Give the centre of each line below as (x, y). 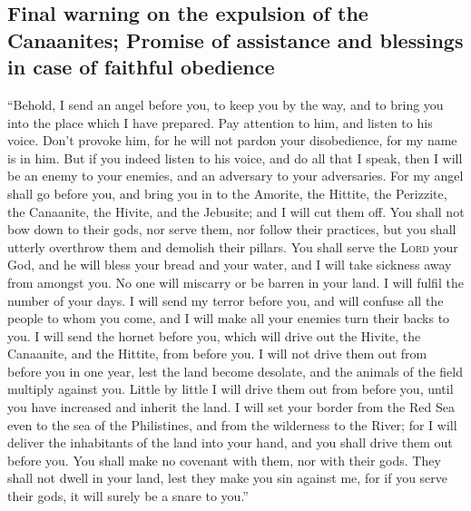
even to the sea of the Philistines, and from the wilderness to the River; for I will (232, 424)
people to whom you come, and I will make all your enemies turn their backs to (229, 318)
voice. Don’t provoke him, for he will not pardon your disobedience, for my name (232, 140)
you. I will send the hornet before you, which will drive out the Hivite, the (214, 335)
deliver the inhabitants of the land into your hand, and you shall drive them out (230, 442)
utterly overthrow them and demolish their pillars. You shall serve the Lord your (233, 246)
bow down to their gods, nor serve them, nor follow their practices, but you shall (232, 229)
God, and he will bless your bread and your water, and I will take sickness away (230, 265)
